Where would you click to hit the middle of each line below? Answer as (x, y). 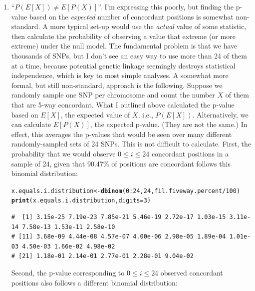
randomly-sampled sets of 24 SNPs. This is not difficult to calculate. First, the (131, 144)
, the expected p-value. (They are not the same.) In (169, 124)
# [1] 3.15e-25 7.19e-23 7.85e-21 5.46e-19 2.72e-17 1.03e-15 (119, 217)
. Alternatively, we (220, 114)
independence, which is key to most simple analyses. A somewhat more (120, 75)
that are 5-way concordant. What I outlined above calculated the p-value (123, 104)
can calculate (31, 124)
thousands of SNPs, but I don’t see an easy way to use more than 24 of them (129, 55)
